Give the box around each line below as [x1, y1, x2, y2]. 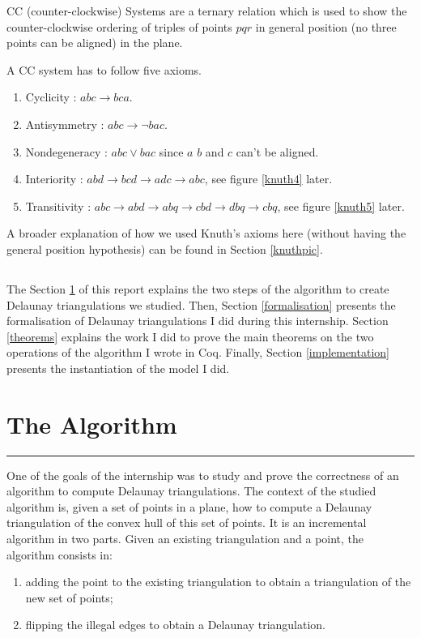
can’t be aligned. [236, 143, 319, 160]
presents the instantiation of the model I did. [6, 359, 230, 376]
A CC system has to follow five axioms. [6, 61, 202, 78]
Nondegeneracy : [25, 143, 108, 160]
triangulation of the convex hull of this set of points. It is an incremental [6, 514, 367, 531]
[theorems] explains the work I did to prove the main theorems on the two [6, 328, 374, 345]
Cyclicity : [25, 88, 77, 105]
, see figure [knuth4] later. [204, 170, 333, 187]
